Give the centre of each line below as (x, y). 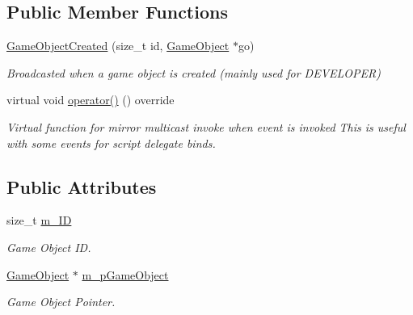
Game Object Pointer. (61, 302)
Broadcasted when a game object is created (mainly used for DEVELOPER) (194, 72)
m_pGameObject (125, 274)
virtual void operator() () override (91, 100)
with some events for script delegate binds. (111, 143)
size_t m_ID (39, 220)
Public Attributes (82, 186)
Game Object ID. (49, 247)
